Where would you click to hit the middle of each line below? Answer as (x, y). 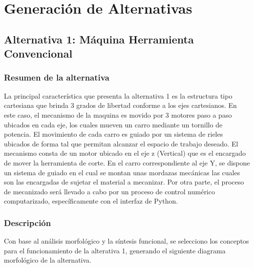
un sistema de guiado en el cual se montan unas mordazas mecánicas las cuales (122, 172)
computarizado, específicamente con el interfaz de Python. (91, 201)
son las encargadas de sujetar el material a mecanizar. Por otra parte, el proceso (124, 182)
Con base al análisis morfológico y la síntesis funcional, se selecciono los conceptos (127, 241)
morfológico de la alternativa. (48, 260)
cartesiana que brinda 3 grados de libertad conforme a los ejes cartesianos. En (120, 105)
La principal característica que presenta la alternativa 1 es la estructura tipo (118, 95)
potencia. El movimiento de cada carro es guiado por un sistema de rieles (114, 134)
